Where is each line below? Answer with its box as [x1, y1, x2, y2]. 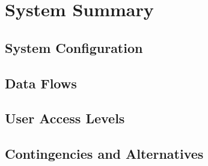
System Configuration [5, 38, 143, 57]
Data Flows [5, 73, 77, 92]
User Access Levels [5, 109, 125, 128]
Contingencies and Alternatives [5, 144, 204, 163]
